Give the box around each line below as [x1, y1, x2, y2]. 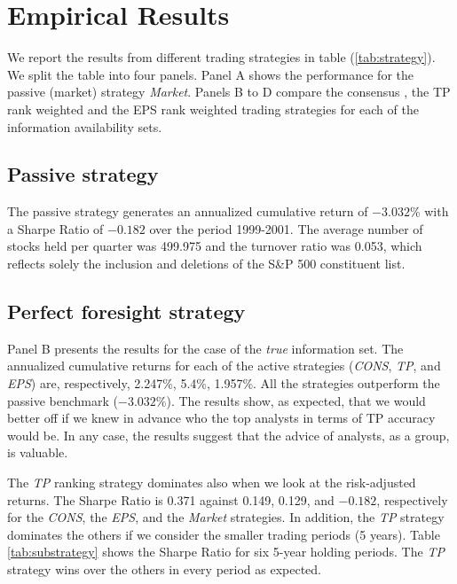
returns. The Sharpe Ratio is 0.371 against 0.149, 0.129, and [7, 490, 335, 509]
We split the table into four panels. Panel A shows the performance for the [7, 65, 414, 83]
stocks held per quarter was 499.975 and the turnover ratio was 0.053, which [7, 237, 422, 255]
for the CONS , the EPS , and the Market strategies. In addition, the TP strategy [7, 508, 445, 526]
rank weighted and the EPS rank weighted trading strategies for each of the [7, 99, 419, 118]
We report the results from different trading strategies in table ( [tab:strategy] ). [7, 48, 436, 66]
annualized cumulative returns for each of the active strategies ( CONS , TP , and [7, 356, 441, 375]
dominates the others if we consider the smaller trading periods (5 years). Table [7, 525, 440, 543]
